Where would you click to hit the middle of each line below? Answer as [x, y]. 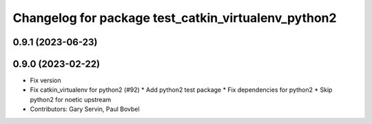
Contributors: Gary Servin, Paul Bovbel [85, 109]
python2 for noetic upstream [71, 99]
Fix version [45, 80]
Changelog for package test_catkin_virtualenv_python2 [175, 18]
